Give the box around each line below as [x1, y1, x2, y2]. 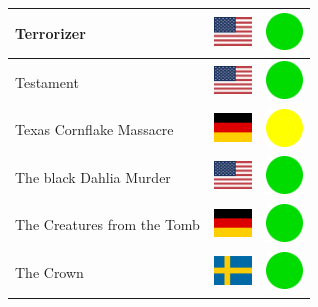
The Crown [15, 262, 84, 283]
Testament [15, 71, 79, 92]
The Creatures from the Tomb [15, 214, 200, 235]
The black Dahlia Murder [15, 166, 171, 187]
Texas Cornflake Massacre [15, 119, 174, 140]
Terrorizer [15, 22, 86, 43]
